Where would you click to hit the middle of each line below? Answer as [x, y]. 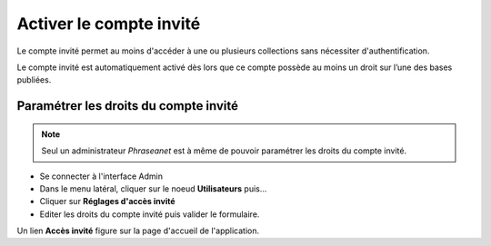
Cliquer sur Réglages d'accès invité [108, 202]
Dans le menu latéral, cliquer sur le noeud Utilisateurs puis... [153, 188]
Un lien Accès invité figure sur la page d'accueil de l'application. [138, 231]
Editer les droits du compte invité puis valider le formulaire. [150, 214]
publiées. [34, 80]
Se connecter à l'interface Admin [101, 176]
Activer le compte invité [109, 24]
